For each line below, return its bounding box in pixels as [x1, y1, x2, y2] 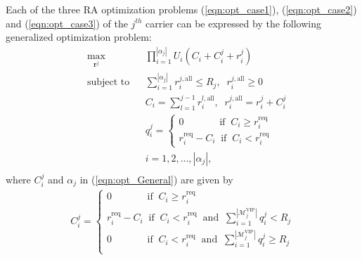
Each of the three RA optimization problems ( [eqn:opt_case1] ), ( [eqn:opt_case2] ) [6, 2, 357, 16]
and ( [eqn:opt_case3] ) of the [6, 15, 128, 30]
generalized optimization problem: [6, 30, 152, 44]
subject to [86, 77, 130, 88]
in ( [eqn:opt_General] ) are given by [79, 171, 233, 186]
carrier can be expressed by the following [146, 15, 322, 30]
